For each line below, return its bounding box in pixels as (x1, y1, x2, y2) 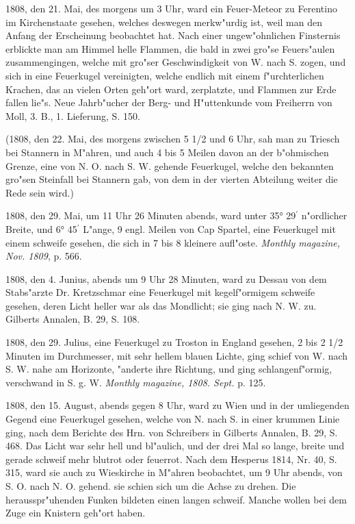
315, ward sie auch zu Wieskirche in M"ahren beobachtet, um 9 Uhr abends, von (5, 465, 343, 479)
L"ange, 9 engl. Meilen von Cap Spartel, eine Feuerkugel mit (83, 221, 336, 236)
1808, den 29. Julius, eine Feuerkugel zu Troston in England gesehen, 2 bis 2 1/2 (5, 335, 343, 349)
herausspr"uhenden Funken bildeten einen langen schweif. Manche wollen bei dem (5, 492, 347, 506)
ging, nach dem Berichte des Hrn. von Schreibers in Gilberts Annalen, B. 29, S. (5, 425, 338, 439)
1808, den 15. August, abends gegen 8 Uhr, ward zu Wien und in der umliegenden (5, 398, 350, 412)
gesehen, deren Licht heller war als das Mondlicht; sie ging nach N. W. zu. (5, 298, 317, 312)
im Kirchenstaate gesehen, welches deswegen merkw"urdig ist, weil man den (5, 14, 322, 29)
